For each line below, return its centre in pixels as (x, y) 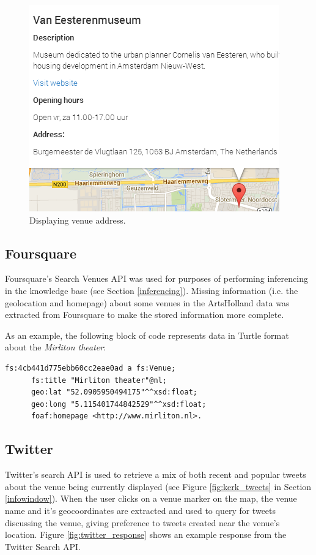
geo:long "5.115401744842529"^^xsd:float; (119, 404)
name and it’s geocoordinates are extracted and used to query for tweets (141, 510)
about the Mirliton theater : (56, 347)
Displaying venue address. (78, 220)
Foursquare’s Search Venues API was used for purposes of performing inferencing (156, 278)
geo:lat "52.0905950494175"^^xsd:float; (114, 392)
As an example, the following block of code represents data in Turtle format (147, 335)
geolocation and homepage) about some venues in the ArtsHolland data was (147, 302)
